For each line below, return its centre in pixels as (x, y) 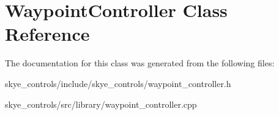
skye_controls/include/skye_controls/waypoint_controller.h (118, 83)
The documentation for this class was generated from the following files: (140, 63)
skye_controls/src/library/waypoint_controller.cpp (101, 104)
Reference (47, 34)
